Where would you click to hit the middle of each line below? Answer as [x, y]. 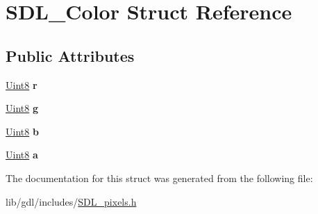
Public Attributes [70, 55]
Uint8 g [22, 108]
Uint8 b [22, 131]
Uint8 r [22, 84]
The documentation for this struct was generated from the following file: [159, 178]
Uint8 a [22, 155]
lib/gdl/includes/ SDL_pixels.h [71, 201]
